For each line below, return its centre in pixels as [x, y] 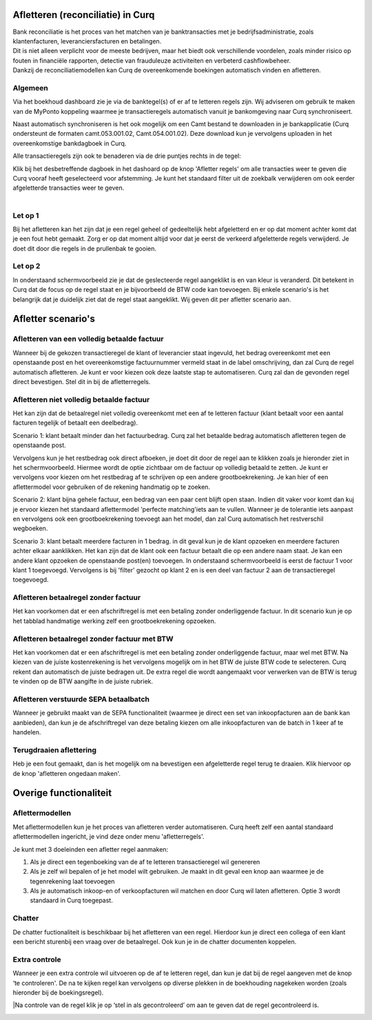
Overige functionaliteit [62, 793]
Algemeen [30, 88]
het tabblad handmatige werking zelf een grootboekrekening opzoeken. [114, 621]
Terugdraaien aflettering [54, 750]
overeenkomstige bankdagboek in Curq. [70, 143]
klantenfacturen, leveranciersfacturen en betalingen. [87, 41]
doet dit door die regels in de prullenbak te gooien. [84, 248]
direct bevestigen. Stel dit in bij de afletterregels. [82, 381]
